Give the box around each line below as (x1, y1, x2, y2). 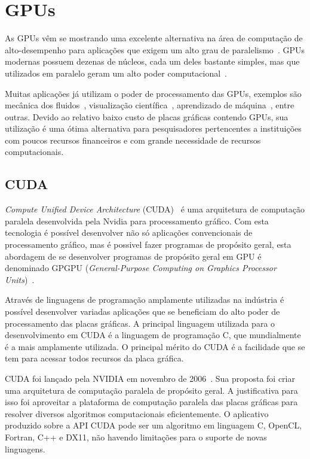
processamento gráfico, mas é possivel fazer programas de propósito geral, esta (5, 238, 291, 251)
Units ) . (5, 273, 35, 285)
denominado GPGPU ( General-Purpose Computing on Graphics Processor (5, 262, 277, 274)
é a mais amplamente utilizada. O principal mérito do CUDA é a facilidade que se (5, 340, 305, 352)
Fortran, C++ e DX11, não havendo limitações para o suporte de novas (5, 430, 267, 443)
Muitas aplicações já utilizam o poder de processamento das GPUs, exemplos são (5, 87, 302, 99)
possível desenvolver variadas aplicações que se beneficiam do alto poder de (5, 305, 280, 318)
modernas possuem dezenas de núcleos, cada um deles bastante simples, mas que (5, 55, 300, 68)
